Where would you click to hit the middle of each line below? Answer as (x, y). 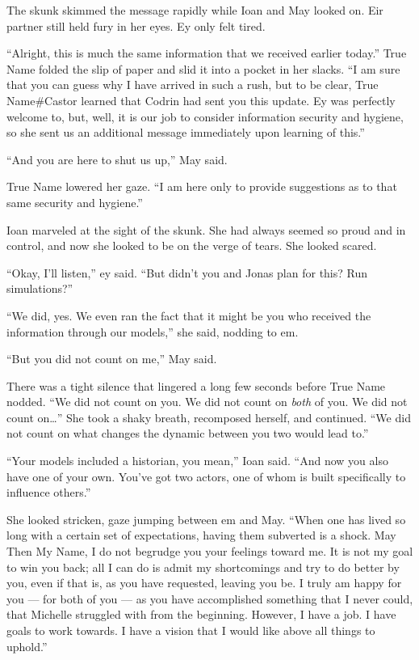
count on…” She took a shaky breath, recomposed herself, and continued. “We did (209, 417)
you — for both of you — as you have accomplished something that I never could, (210, 598)
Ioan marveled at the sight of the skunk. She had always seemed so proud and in (206, 229)
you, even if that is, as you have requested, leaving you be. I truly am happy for (204, 583)
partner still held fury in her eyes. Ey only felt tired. (136, 25)
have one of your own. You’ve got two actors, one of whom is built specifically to (206, 476)
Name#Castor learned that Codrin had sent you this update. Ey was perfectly (201, 100)
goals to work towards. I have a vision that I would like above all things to (191, 630)
